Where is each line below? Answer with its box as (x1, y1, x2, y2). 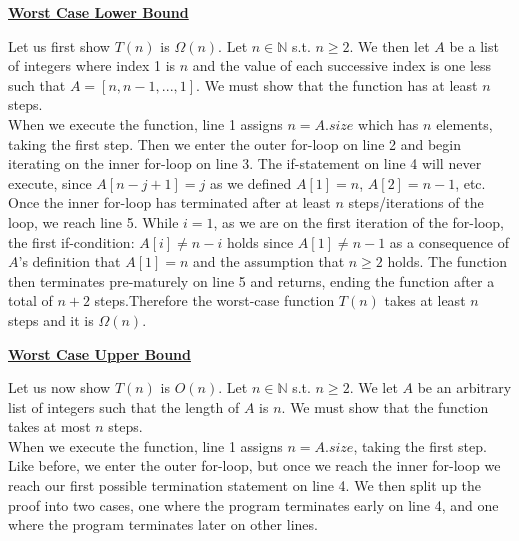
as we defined (210, 172, 292, 193)
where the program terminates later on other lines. (8, 514, 318, 535)
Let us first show (8, 35, 110, 56)
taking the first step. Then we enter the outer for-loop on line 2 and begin (8, 133, 461, 154)
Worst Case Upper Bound (8, 343, 191, 364)
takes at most (8, 416, 91, 437)
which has (358, 113, 419, 134)
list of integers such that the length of (8, 396, 240, 417)
